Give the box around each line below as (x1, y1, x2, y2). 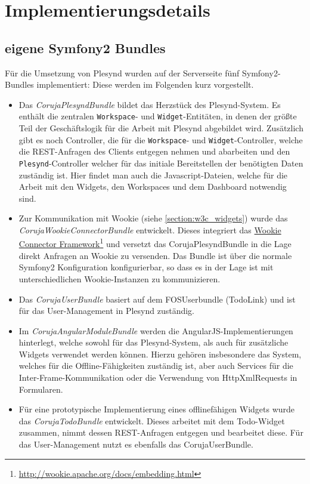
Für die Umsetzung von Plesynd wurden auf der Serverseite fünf (5, 66, 240, 79)
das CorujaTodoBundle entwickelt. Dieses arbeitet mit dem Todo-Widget (18, 414, 285, 427)
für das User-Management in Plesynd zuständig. (18, 304, 195, 317)
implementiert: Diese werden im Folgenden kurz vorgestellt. (36, 78, 254, 91)
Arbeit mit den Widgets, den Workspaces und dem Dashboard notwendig (18, 180, 287, 193)
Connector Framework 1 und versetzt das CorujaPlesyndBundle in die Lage (18, 236, 292, 250)
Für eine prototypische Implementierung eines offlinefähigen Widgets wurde (18, 403, 295, 415)
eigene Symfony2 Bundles (5, 38, 166, 57)
